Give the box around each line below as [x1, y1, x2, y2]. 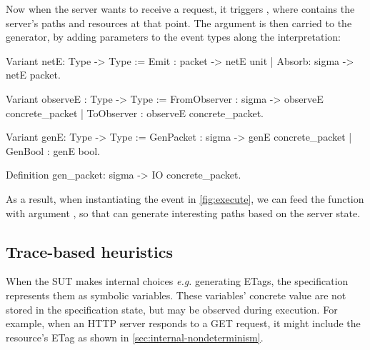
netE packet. [6, 67, 61, 82]
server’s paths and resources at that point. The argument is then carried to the [6, 15, 352, 30]
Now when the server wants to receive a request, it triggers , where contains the [6, 1, 355, 16]
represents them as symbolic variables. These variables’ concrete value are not [6, 287, 346, 302]
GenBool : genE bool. [6, 143, 100, 158]
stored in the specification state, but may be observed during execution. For [6, 301, 338, 316]
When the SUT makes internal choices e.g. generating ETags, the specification [6, 274, 349, 289]
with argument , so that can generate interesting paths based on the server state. [6, 205, 361, 220]
